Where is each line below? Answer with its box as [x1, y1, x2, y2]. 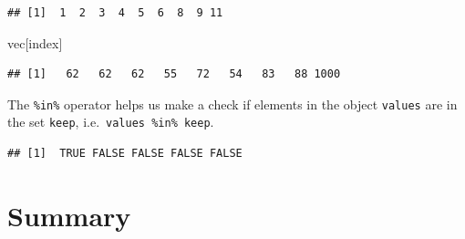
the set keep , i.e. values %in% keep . [7, 112, 214, 131]
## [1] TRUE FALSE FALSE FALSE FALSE [7, 147, 243, 161]
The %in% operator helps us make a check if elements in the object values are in [7, 94, 458, 113]
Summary [7, 196, 131, 234]
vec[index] [7, 33, 63, 52]
